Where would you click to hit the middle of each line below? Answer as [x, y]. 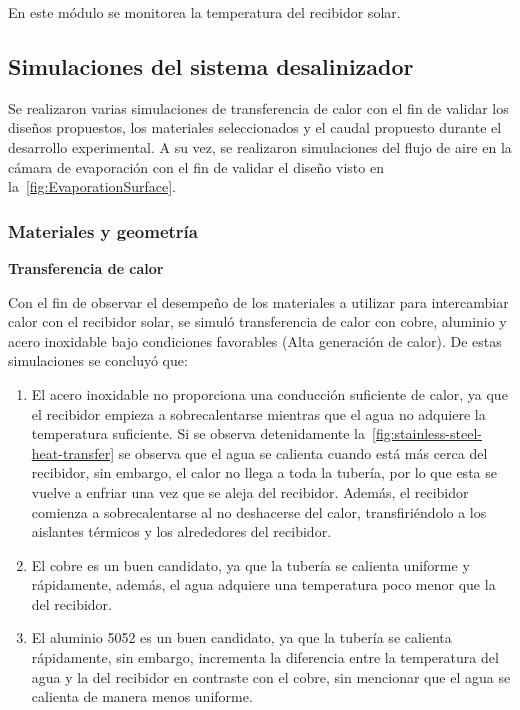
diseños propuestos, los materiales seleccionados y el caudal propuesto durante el [255, 127]
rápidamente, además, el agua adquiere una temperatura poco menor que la [263, 584]
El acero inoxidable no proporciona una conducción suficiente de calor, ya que [269, 393]
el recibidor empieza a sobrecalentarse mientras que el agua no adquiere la [258, 413]
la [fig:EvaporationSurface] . [92, 186]
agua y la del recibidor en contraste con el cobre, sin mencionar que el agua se [271, 676]
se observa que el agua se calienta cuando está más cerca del [303, 452]
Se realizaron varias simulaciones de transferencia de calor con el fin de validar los [258, 107]
